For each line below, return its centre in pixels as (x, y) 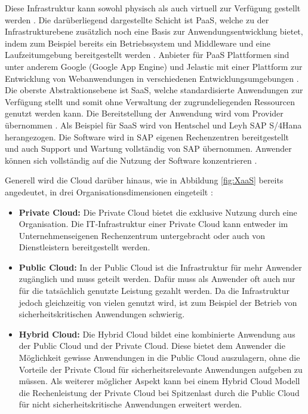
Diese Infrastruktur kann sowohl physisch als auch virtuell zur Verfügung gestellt (153, 8)
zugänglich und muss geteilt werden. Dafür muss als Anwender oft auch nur (157, 279)
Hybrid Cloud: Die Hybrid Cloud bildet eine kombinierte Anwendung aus (157, 334)
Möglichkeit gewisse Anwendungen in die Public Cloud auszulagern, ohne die (159, 358)
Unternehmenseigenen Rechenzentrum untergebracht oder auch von (142, 235)
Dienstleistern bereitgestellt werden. (84, 247)
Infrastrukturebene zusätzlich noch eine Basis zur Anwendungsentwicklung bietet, (154, 31)
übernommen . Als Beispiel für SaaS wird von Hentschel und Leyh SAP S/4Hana (153, 125)
